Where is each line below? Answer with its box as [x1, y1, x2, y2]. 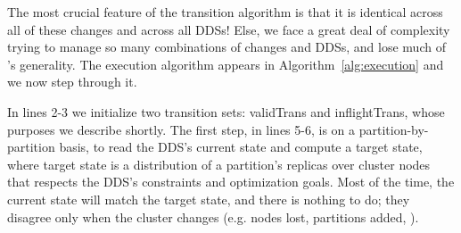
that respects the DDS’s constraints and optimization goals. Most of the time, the [7, 172, 455, 191]
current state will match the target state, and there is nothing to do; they [7, 189, 410, 208]
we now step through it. [7, 72, 137, 91]
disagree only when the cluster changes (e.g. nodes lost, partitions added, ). [7, 207, 419, 226]
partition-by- [358, 120, 429, 138]
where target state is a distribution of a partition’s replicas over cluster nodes [7, 154, 431, 173]
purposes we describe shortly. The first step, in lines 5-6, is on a [7, 120, 356, 138]
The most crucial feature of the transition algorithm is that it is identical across [7, 3, 443, 21]
